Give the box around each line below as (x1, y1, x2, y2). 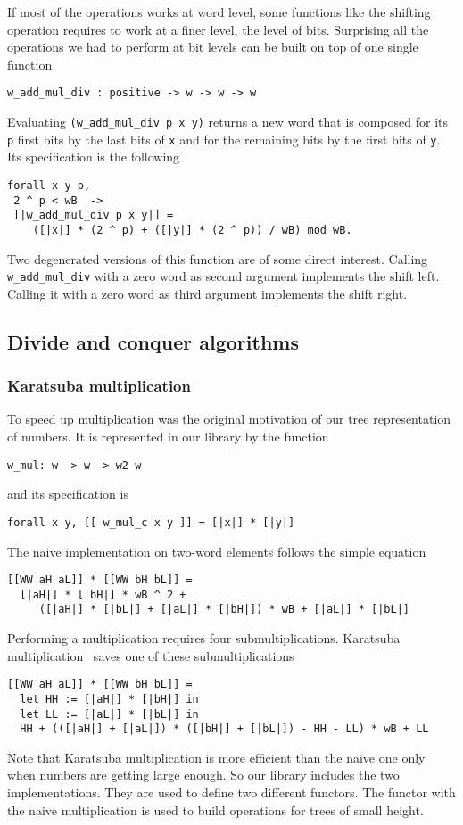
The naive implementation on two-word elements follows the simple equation (7, 541, 426, 560)
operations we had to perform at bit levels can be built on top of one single (7, 37, 418, 56)
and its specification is (7, 484, 128, 503)
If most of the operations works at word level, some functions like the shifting (7, 3, 431, 21)
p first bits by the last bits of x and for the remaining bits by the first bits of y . (7, 129, 441, 148)
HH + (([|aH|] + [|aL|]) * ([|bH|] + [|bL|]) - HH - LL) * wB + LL (20, 722, 429, 736)
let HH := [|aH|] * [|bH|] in (20, 692, 199, 705)
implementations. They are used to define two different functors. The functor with (7, 783, 456, 802)
